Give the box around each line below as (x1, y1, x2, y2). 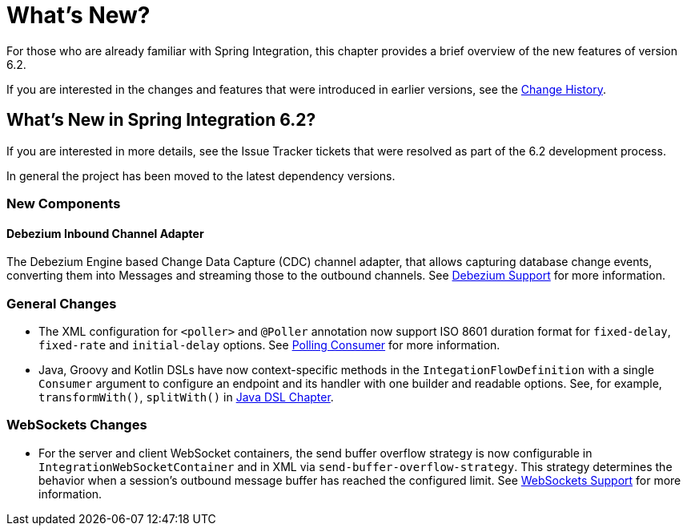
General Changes (6, 295, 117, 312)
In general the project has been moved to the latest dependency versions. (6, 168, 396, 183)
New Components (6, 195, 121, 212)
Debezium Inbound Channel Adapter (6, 226, 204, 240)
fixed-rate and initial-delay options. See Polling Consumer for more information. (38, 337, 500, 352)
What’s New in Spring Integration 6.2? (6, 110, 316, 131)
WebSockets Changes (6, 417, 147, 433)
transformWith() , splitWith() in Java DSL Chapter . (38, 389, 334, 404)
